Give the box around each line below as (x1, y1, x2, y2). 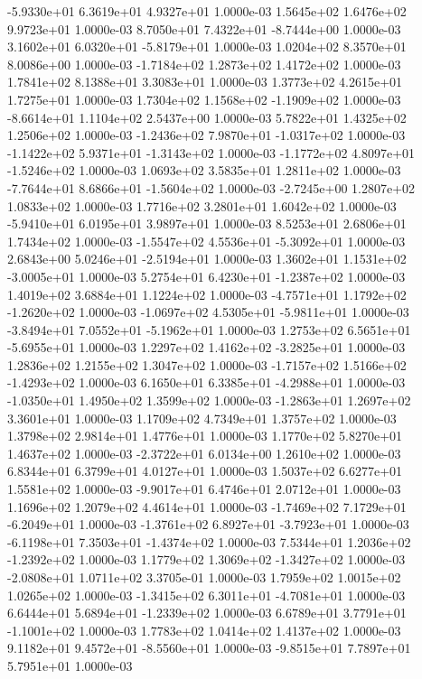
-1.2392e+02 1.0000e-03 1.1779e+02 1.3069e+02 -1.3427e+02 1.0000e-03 (7, 550, 406, 569)
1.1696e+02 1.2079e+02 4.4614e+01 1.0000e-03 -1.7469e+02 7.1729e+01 (7, 497, 407, 516)
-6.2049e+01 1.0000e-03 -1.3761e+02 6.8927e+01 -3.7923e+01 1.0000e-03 (7, 515, 409, 534)
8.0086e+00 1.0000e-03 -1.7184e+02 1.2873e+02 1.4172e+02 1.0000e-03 (7, 54, 401, 73)
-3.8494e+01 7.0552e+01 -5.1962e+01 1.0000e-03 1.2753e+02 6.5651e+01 (7, 320, 411, 339)
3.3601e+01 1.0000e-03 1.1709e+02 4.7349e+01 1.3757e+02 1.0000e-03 (7, 408, 397, 427)
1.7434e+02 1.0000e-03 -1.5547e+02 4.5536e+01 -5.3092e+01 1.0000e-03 (7, 231, 406, 250)
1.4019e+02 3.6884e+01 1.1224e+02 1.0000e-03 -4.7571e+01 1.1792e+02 (7, 284, 407, 303)
